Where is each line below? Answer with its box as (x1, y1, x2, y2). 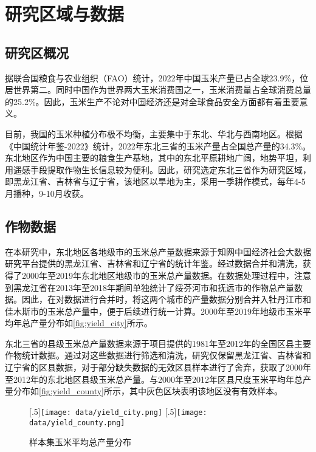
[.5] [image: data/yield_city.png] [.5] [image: (29, 405, 207, 417)
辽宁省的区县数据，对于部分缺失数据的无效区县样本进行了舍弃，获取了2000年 (5, 361, 311, 374)
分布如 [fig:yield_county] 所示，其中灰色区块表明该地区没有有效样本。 (13, 385, 283, 397)
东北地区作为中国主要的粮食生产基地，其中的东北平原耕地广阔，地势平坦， (5, 151, 303, 164)
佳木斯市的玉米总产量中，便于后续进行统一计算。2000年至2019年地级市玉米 (5, 304, 303, 317)
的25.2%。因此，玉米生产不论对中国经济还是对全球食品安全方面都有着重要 (5, 95, 300, 108)
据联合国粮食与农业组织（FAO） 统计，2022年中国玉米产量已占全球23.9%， (5, 71, 300, 84)
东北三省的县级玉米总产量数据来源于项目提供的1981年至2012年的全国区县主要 (5, 337, 311, 349)
